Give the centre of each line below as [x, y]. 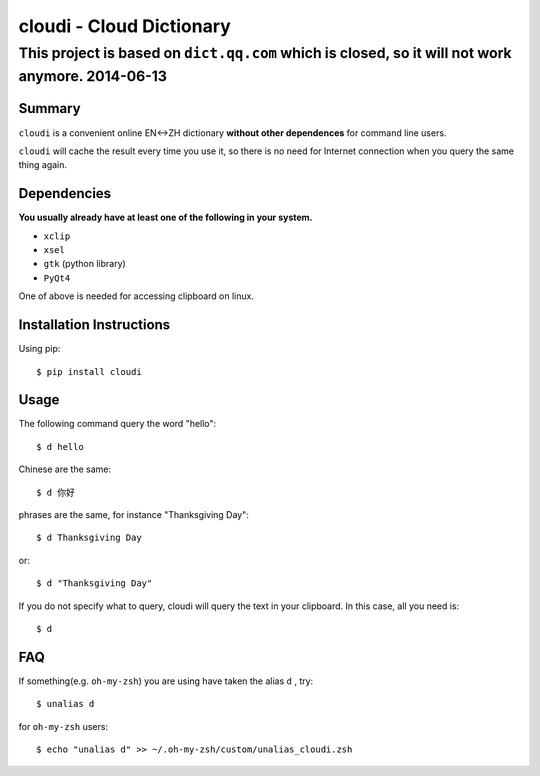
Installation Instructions [94, 325]
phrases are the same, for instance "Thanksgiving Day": [134, 514]
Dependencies [65, 193]
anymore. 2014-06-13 [92, 76]
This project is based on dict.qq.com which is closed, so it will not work [265, 53]
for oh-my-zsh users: [63, 726]
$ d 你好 [55, 492]
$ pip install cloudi [89, 371]
